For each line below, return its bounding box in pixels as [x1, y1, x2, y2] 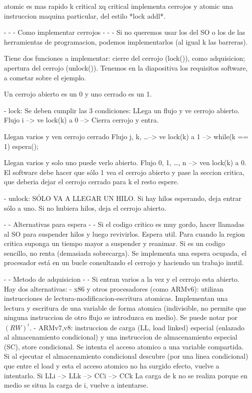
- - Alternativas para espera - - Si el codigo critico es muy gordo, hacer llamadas [4, 219, 245, 229]
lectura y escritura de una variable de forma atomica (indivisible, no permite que [4, 302, 247, 313]
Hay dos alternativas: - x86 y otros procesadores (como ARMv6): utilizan [4, 283, 224, 294]
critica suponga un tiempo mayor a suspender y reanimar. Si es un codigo [4, 238, 225, 248]
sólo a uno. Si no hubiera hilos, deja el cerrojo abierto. [4, 202, 166, 213]
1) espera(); [4, 141, 39, 151]
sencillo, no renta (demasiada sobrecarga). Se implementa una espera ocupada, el [4, 247, 247, 258]
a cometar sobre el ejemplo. [4, 72, 86, 82]
